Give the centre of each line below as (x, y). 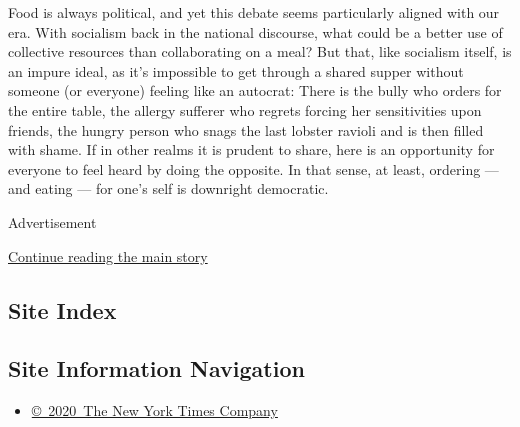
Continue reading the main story (108, 255)
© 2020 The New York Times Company (154, 410)
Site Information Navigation (156, 368)
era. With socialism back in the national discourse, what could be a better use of (255, 31)
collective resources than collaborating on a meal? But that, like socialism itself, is (260, 51)
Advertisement (52, 221)
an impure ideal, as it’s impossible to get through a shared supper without (236, 70)
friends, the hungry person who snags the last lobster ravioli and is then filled (246, 129)
